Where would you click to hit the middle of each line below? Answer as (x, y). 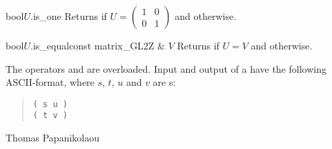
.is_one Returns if (69, 16)
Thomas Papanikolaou (53, 138)
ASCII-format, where (50, 82)
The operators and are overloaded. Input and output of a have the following (166, 68)
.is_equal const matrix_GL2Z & (98, 45)
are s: (164, 82)
